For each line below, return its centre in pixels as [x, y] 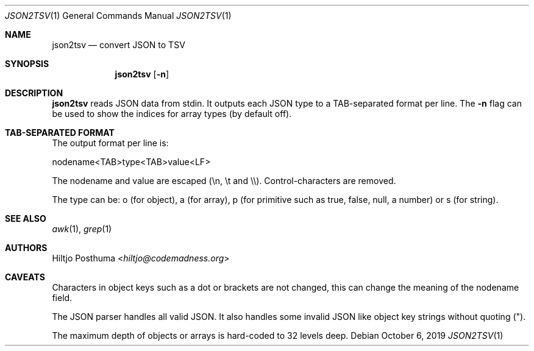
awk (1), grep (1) [82, 229]
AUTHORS [26, 248]
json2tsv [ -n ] [142, 74]
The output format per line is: [110, 143]
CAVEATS [25, 277]
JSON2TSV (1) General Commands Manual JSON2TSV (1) [118, 16]
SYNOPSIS [27, 64]
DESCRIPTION [34, 93]
